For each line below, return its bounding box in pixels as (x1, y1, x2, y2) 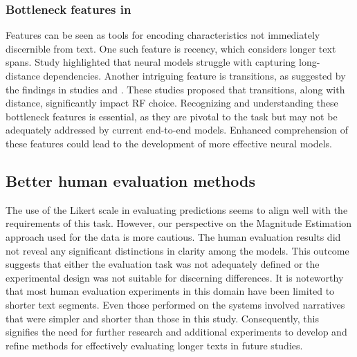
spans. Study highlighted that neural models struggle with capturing (6, 55, 296, 69)
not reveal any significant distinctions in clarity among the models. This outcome (6, 243, 349, 257)
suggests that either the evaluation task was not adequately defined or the (6, 257, 320, 271)
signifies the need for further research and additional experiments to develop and (6, 324, 347, 339)
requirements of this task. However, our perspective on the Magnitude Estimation (6, 216, 352, 230)
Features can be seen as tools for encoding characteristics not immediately (6, 28, 320, 42)
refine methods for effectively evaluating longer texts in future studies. (6, 338, 303, 352)
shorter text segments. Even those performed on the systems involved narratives (6, 297, 345, 311)
